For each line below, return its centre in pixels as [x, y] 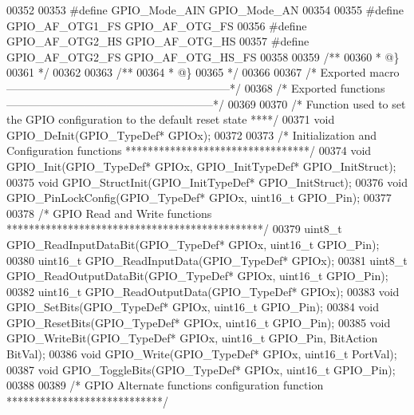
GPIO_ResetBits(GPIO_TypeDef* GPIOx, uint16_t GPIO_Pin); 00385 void [199, 322]
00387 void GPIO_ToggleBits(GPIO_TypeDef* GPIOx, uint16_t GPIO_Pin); [201, 369]
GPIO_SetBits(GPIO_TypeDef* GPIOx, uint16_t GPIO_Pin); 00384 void [193, 307]
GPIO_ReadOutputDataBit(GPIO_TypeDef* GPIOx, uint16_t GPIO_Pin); [197, 276]
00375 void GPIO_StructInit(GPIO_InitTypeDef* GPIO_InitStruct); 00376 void [207, 182]
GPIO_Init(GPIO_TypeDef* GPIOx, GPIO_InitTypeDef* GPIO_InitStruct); [201, 166]
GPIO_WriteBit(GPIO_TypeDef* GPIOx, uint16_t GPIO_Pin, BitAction [192, 338]
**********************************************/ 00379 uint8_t [174, 229]
